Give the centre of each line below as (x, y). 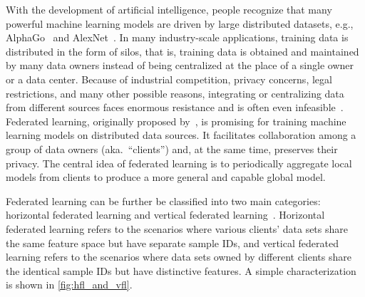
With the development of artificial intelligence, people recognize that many (169, 9)
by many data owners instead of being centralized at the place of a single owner (180, 65)
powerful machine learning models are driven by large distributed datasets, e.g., (180, 23)
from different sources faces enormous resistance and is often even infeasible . (175, 107)
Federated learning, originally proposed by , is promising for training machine (176, 121)
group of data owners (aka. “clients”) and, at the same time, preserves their (172, 148)
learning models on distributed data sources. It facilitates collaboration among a (181, 135)
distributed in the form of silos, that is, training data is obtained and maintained (182, 51)
